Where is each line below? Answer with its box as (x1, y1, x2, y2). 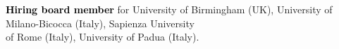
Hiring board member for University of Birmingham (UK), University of (6, 2, 333, 16)
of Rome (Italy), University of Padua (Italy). (6, 29, 199, 44)
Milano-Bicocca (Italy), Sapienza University (6, 15, 195, 30)
